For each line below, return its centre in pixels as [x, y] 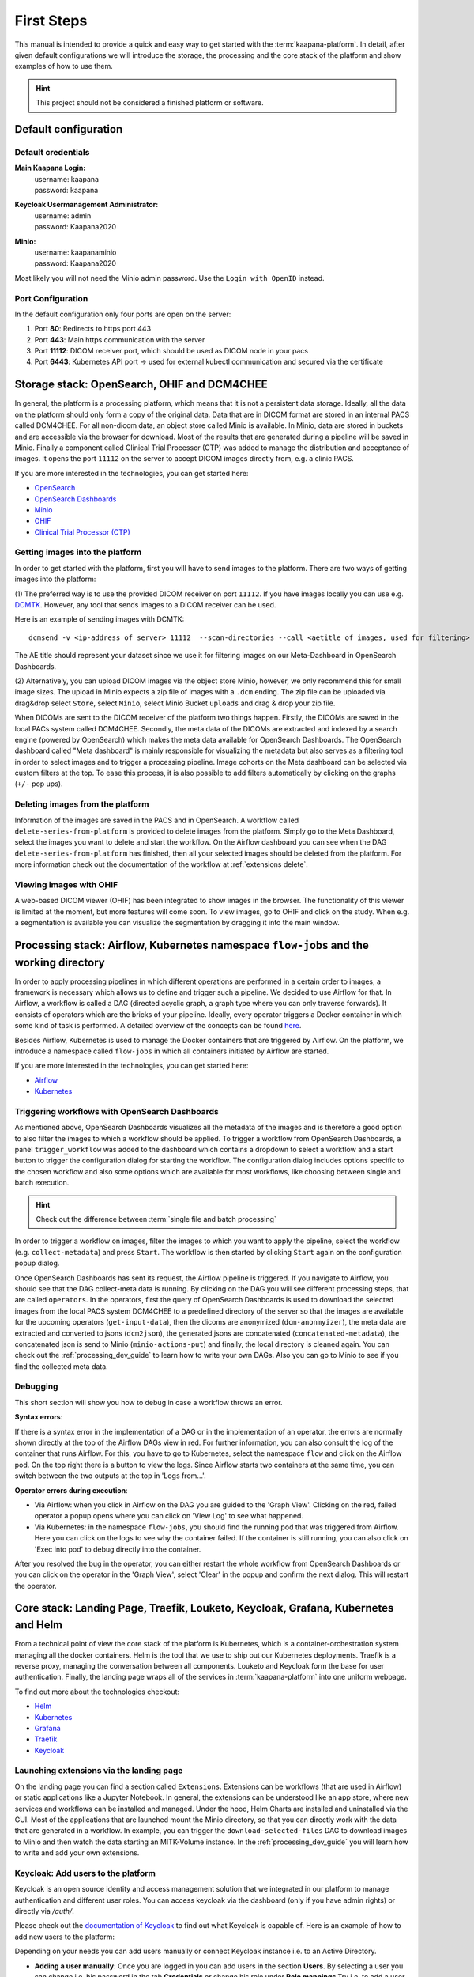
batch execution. [42, 1183]
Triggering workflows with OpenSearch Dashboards [117, 1111]
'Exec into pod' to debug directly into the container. [118, 1549]
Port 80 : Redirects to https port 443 [93, 329]
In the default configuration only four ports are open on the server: [123, 314]
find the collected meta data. [61, 1366]
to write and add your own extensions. [77, 1853]
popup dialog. [37, 1263]
